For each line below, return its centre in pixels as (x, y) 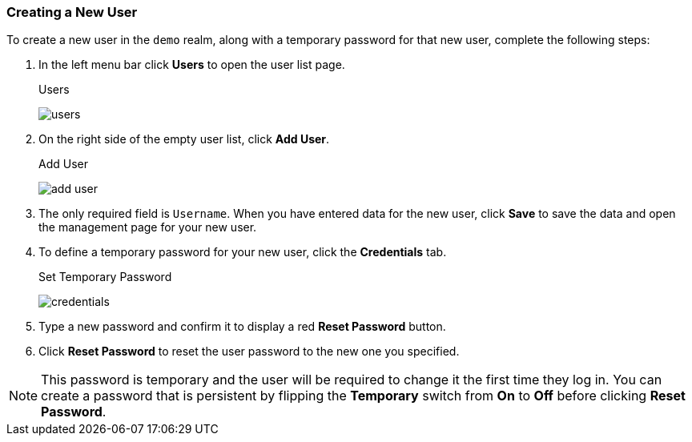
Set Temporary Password (105, 277)
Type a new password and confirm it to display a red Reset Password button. (242, 327)
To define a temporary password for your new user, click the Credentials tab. (243, 252)
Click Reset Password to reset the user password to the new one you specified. (249, 352)
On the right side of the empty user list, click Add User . (184, 139)
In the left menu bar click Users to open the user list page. (192, 65)
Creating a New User (72, 12)
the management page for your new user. (148, 227)
